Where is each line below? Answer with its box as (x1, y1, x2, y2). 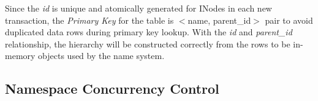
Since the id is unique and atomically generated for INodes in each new (5, 2, 272, 14)
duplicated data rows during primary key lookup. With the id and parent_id (5, 26, 292, 38)
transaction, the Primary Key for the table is (5, 13, 174, 26)
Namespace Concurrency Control (5, 79, 219, 98)
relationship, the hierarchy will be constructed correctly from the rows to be (5, 37, 290, 50)
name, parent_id (187, 13, 251, 26)
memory (5, 49, 36, 62)
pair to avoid (265, 13, 313, 26)
